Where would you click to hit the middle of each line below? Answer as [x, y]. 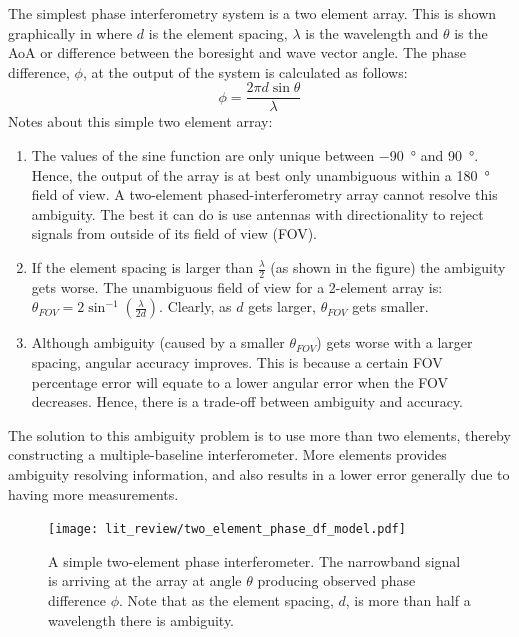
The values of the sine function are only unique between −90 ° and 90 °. [255, 155]
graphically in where [70, 32]
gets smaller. [390, 306]
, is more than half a [408, 600]
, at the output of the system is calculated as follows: [245, 71]
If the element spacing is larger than [142, 267]
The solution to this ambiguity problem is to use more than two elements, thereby [259, 434]
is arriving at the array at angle [145, 580]
